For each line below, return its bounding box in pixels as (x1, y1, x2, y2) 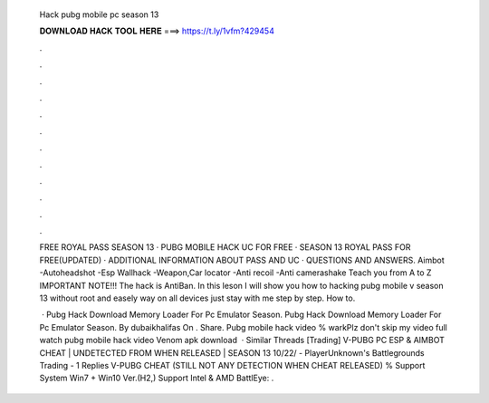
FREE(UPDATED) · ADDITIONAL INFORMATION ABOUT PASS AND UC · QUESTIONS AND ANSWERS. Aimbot (39, 254, 445, 265)
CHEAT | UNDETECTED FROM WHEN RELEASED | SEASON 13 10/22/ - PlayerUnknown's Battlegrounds (39, 347, 425, 358)
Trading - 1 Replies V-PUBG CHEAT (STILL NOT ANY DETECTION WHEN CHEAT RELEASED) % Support (39, 360, 426, 370)
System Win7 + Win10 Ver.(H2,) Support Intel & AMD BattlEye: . (39, 372, 274, 384)
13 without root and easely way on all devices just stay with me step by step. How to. (39, 293, 356, 303)
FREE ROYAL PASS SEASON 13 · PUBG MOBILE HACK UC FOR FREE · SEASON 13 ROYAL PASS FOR (39, 242, 411, 253)
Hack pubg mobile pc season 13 (39, 9, 159, 20)
